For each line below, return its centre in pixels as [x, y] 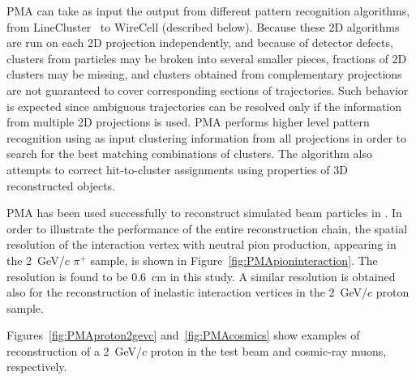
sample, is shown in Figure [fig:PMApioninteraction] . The [234, 260]
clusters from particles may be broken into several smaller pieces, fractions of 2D [207, 58]
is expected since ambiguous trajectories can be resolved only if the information [204, 106]
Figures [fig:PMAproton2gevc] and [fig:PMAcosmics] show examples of [183, 335]
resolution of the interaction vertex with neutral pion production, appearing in [202, 244]
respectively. [37, 367]
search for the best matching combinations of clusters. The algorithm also [189, 154]
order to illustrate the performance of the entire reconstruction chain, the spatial [207, 228]
